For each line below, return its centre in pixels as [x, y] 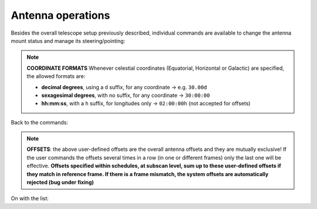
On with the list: [30, 198]
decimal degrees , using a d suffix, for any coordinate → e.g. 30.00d [124, 87]
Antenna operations [60, 15]
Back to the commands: [40, 122]
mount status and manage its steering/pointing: [68, 41]
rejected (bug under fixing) [60, 183]
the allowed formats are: [56, 76]
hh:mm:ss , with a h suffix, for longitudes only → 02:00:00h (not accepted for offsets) [146, 103]
